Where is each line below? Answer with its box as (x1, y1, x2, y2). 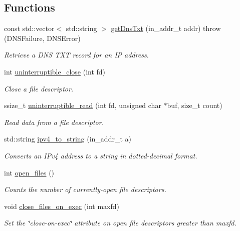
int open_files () (4, 167, 55, 177)
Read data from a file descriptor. (4, 116, 104, 127)
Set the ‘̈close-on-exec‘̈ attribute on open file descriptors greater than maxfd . (4, 217, 236, 228)
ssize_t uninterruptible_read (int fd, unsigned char (4, 100, 161, 110)
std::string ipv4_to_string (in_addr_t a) (4, 133, 131, 144)
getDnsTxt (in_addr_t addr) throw (111, 23, 221, 33)
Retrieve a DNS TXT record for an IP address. (4, 49, 149, 60)
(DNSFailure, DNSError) (4, 32, 81, 43)
